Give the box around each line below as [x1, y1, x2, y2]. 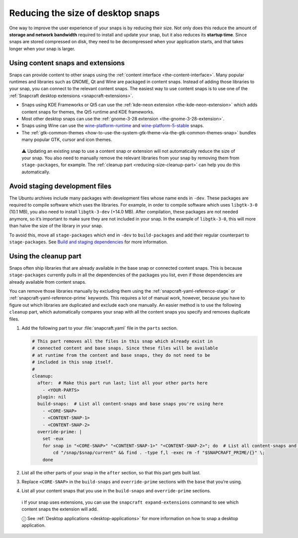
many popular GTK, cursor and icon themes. [21, 137, 112, 143]
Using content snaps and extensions [9, 59, 125, 67]
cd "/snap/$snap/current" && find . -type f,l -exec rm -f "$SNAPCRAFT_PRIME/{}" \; [53, 450, 265, 455]
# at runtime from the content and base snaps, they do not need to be [32, 352, 211, 358]
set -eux [42, 436, 64, 441]
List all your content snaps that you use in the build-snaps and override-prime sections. [21, 488, 211, 494]
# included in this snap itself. [32, 359, 114, 365]
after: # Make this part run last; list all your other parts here [37, 380, 208, 386]
